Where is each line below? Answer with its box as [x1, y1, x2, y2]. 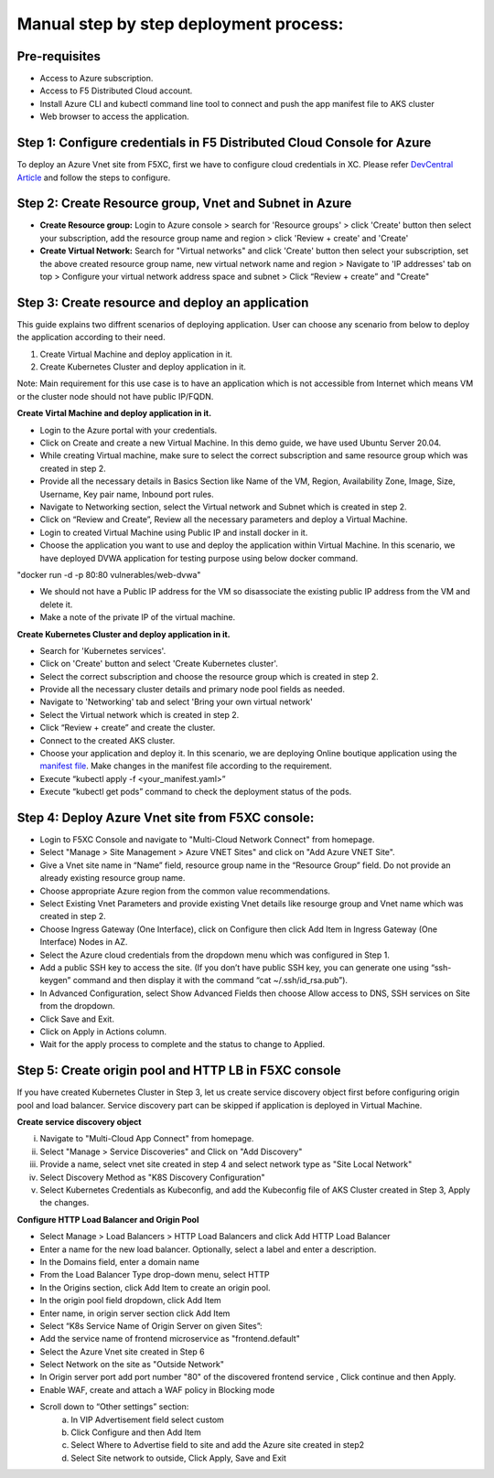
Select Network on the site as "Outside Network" [39, 1359, 224, 1370]
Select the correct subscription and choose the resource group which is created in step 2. [39, 670, 379, 681]
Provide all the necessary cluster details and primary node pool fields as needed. [39, 684, 345, 695]
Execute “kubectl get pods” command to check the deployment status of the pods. [39, 787, 352, 798]
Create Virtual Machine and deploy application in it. [39, 348, 233, 359]
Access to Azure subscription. [39, 73, 154, 84]
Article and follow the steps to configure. [16, 172, 171, 183]
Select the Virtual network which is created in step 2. [39, 709, 240, 720]
